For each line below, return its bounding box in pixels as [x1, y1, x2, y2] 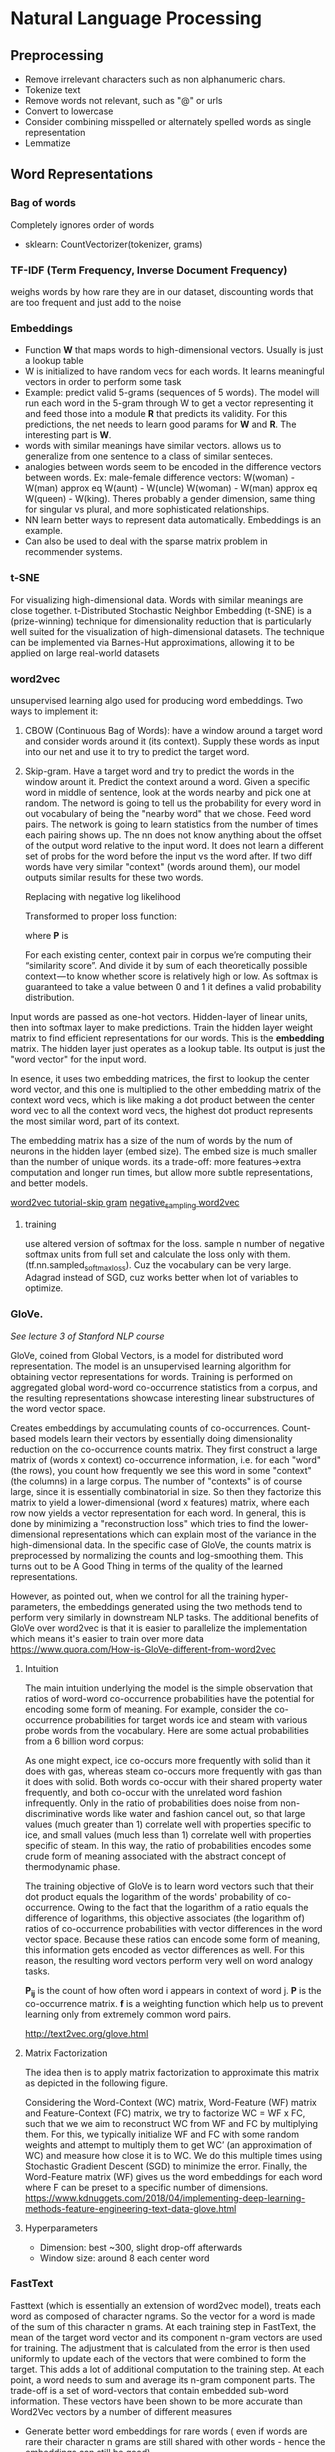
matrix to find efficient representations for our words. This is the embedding [10, 1032, 325, 1044]
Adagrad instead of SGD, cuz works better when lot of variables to [24, 1272, 299, 1284]
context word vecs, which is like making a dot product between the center [10, 1093, 316, 1106]
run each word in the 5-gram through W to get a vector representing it [24, 397, 314, 409]
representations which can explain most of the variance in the [62, 1528, 317, 1540]
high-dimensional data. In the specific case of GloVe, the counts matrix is [10, 1538, 312, 1551]
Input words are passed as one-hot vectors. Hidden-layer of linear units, [10, 1010, 308, 1022]
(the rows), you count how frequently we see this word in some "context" [10, 1464, 312, 1476]
